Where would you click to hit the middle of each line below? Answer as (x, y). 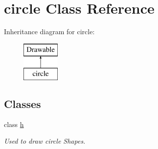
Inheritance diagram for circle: (49, 32)
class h (14, 124)
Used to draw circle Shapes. (45, 140)
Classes (23, 104)
